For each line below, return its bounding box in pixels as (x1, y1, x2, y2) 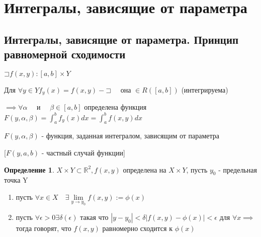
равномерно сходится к (102, 223, 172, 233)
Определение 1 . (4, 164, 54, 175)
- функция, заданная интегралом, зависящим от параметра (41, 130, 220, 141)
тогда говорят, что (16, 223, 71, 233)
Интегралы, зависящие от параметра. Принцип (4, 31, 239, 47)
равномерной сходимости (4, 46, 126, 62)
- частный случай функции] (41, 147, 125, 157)
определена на (123, 164, 166, 175)
